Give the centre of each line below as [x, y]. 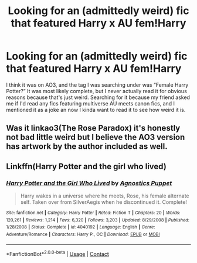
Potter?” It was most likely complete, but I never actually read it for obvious [97, 91]
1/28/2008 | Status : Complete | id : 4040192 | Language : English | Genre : [81, 227]
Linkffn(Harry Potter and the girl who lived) [86, 166]
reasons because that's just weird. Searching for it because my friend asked [98, 97]
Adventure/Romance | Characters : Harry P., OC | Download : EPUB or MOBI [83, 234]
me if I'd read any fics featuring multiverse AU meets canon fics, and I [90, 103]
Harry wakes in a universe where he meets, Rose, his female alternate [105, 196]
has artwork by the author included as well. [87, 147]
